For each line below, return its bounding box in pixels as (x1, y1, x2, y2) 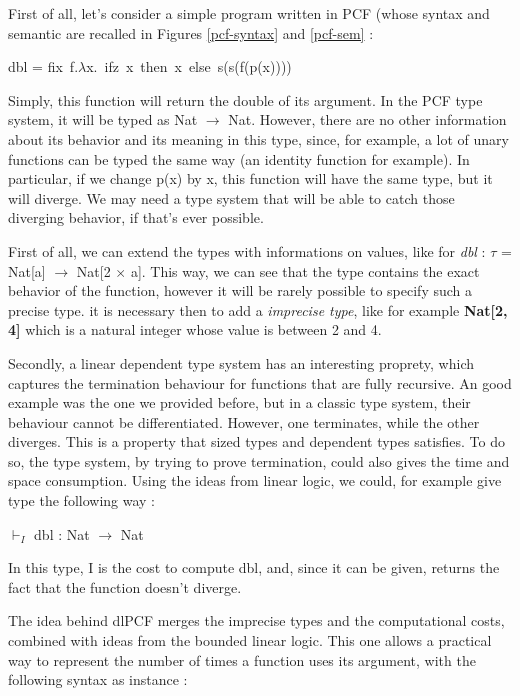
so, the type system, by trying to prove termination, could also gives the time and (8, 450, 510, 471)
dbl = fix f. (8, 56, 79, 77)
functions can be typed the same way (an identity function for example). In (8, 148, 470, 169)
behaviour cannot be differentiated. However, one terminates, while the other (8, 411, 480, 432)
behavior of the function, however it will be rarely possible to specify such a (8, 280, 473, 301)
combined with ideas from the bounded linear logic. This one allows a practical (8, 630, 492, 651)
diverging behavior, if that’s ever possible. (8, 207, 264, 228)
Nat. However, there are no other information (228, 109, 507, 130)
